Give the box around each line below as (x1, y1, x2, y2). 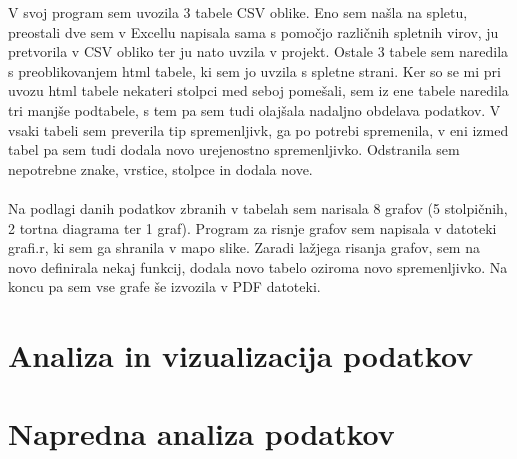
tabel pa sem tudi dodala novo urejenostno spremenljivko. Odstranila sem (8, 139, 460, 160)
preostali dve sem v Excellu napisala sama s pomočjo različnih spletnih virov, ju (8, 21, 499, 42)
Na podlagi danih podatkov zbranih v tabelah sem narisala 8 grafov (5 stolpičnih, (8, 197, 508, 218)
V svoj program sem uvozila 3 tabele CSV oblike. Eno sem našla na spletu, (8, 2, 468, 22)
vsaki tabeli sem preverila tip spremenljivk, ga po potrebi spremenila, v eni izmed (8, 119, 509, 140)
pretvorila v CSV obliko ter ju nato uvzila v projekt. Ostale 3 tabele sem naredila (8, 41, 509, 62)
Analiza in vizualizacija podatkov (8, 335, 474, 376)
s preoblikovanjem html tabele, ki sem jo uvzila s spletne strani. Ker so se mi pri (8, 60, 501, 81)
